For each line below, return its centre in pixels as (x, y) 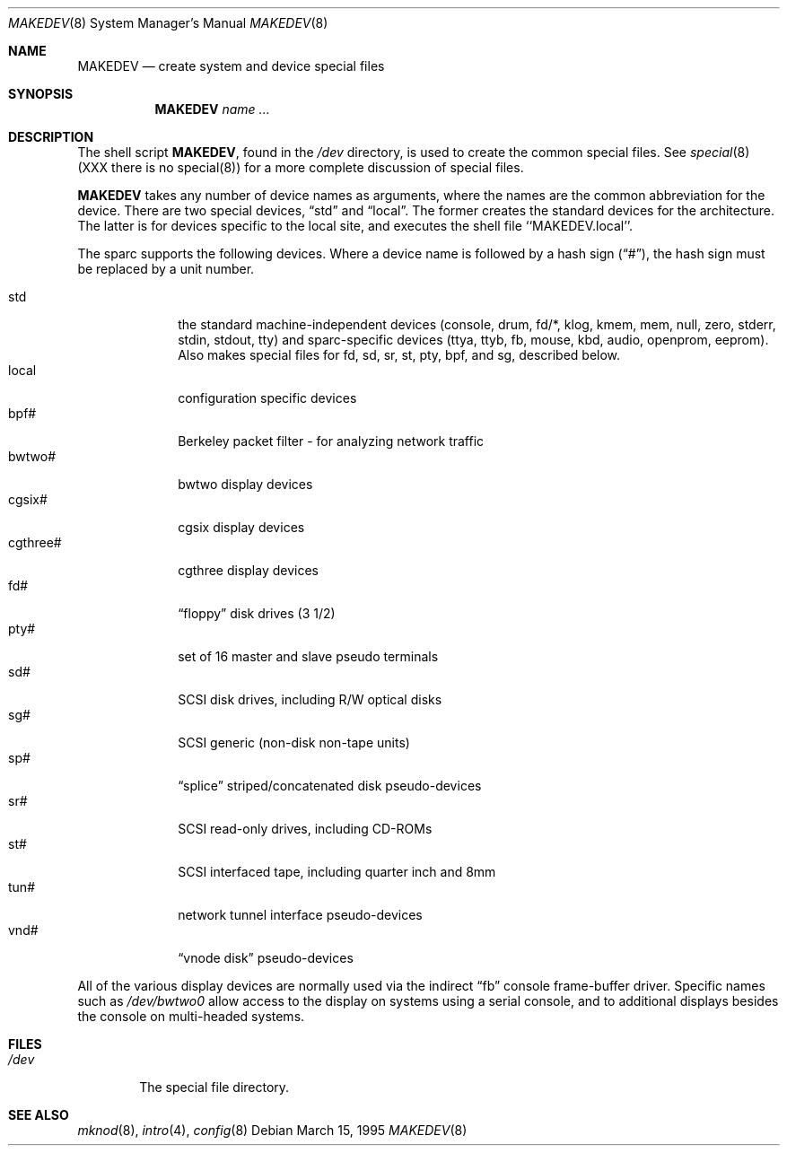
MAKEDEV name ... (212, 109)
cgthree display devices (248, 570)
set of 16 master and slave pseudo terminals (308, 656)
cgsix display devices (241, 527)
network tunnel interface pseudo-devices (300, 915)
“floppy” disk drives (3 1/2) (257, 613)
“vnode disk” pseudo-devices (266, 958)
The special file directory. (214, 1087)
